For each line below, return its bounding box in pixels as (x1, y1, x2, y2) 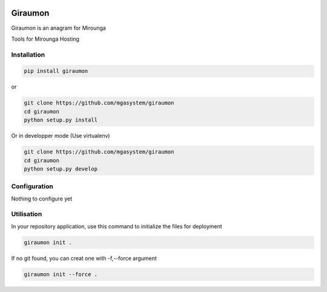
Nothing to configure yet (11, 195, 73, 202)
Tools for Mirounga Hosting (11, 35, 80, 42)
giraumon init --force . (24, 271, 98, 277)
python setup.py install (24, 117, 98, 124)
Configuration (11, 182, 54, 191)
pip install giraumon (24, 67, 88, 75)
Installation (11, 50, 45, 59)
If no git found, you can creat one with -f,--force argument (11, 254, 157, 262)
